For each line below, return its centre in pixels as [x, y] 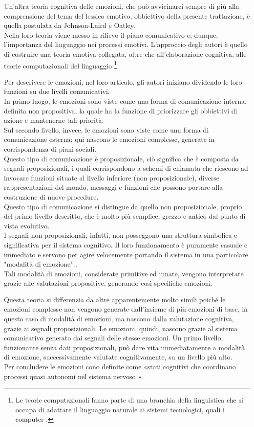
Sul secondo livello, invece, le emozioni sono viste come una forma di [106, 129]
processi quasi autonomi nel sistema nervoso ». [74, 376]
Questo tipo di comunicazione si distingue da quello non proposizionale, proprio [123, 206]
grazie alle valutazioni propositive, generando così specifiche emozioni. [108, 283]
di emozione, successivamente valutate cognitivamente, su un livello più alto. [118, 357]
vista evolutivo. [27, 225]
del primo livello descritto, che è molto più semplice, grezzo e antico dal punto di [125, 216]
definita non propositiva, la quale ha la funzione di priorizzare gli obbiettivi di [121, 110]
